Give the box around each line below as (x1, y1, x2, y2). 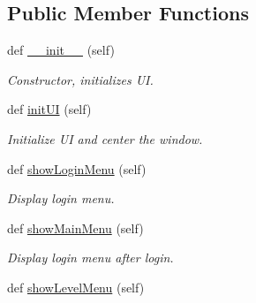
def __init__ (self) (7, 41, 115, 59)
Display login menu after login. (7, 248, 174, 267)
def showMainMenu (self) (7, 218, 144, 237)
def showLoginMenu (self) (7, 159, 147, 178)
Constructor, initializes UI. (7, 70, 154, 88)
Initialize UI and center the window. (7, 129, 203, 148)
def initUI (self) (7, 100, 92, 118)
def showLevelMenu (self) (7, 277, 145, 296)
